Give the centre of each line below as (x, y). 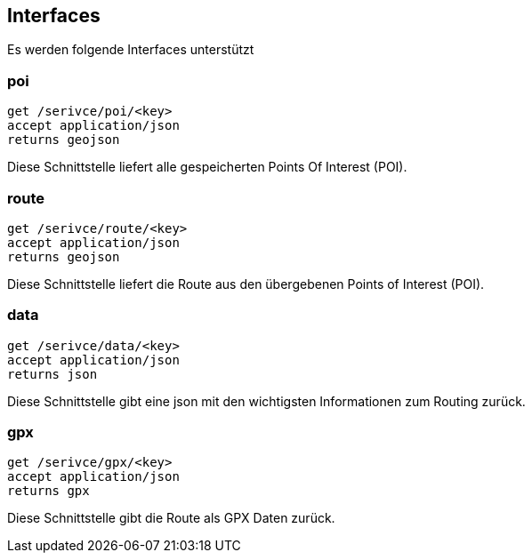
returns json (52, 374)
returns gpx (48, 491)
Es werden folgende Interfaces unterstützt (131, 50)
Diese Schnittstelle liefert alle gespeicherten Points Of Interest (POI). (207, 167)
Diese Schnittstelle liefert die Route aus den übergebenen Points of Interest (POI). (246, 284)
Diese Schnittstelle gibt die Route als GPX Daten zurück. (171, 518)
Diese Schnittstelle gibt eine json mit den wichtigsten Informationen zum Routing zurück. (266, 401)
